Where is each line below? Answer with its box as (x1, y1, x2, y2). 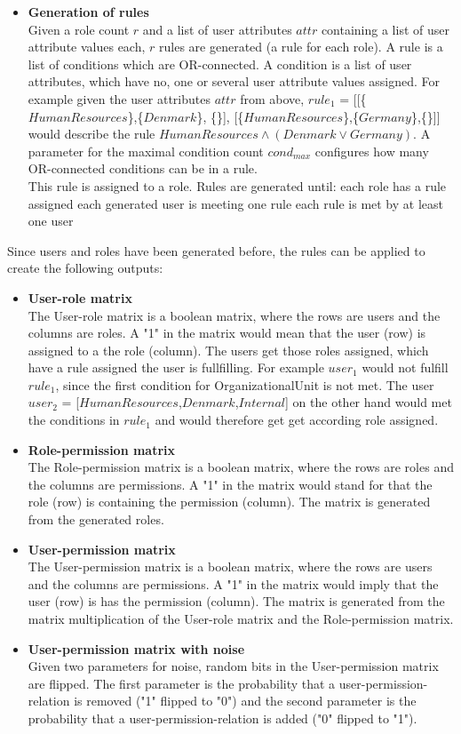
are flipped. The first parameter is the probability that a (28, 674, 336, 692)
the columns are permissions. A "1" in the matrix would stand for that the (28, 475, 433, 493)
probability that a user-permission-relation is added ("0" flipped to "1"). (28, 708, 417, 727)
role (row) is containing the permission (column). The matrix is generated (28, 492, 431, 511)
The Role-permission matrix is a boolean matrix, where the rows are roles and (28, 458, 454, 476)
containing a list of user (321, 20, 449, 38)
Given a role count (28, 20, 130, 38)
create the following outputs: (7, 259, 163, 277)
